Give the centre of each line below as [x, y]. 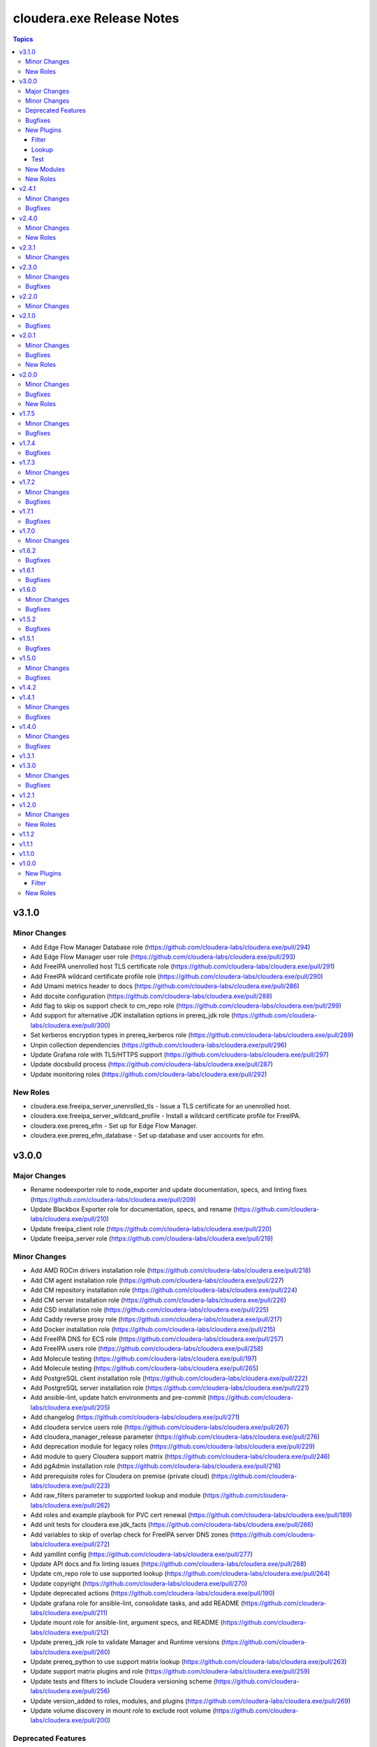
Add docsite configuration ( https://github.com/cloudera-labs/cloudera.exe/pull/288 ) [151, 996]
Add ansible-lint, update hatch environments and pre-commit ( [120, 1398]
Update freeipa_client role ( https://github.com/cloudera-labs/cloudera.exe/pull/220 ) [151, 1228]
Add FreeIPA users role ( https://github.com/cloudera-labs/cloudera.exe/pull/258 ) [147, 1349]
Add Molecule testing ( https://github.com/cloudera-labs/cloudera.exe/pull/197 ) [144, 1358]
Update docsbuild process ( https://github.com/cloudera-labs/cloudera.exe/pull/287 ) [152, 1064]
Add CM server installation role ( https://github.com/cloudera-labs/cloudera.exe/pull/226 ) [158, 1300]
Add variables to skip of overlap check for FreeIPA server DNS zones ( [132, 1535]
